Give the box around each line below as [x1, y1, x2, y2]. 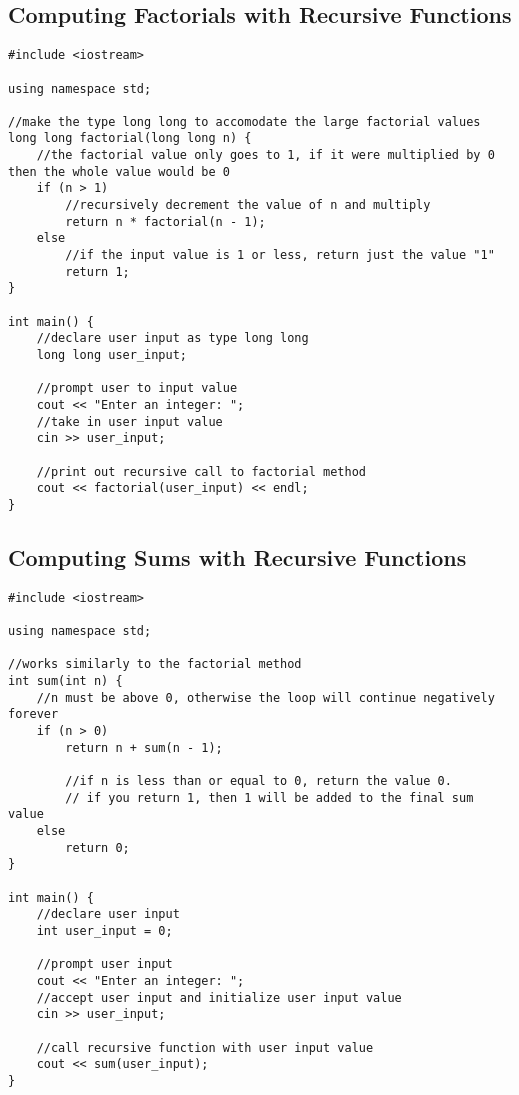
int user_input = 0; [36, 923, 173, 938]
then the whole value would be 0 [8, 164, 230, 179]
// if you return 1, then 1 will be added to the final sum [65, 790, 474, 805]
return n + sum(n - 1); [65, 740, 223, 755]
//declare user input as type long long [36, 331, 309, 346]
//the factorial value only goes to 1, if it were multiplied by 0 [36, 148, 495, 163]
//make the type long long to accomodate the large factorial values [8, 114, 481, 129]
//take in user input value [36, 414, 223, 429]
